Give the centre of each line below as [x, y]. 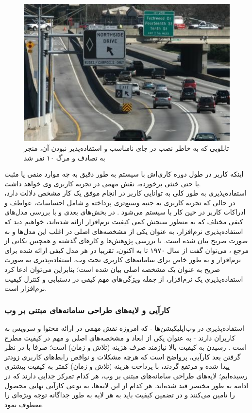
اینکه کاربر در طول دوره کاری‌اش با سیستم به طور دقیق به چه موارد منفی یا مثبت [124, 174]
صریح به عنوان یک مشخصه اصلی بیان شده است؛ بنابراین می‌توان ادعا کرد [112, 269]
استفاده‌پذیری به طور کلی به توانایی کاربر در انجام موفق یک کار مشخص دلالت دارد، [126, 193]
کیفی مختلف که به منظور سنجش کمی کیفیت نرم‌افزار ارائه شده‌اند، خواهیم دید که [124, 222]
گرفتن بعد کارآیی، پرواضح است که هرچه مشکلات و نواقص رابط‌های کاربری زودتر [123, 356]
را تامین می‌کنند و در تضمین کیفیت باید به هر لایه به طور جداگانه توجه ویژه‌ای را [120, 395]
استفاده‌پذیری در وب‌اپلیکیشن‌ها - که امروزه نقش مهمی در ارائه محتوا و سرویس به [124, 328]
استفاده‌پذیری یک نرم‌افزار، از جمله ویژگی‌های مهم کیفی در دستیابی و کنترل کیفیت [124, 278]
